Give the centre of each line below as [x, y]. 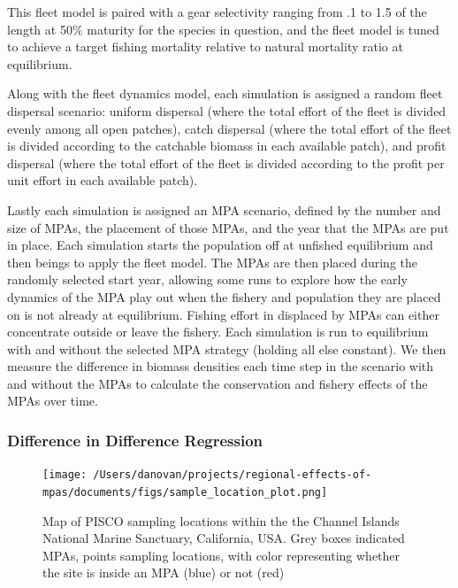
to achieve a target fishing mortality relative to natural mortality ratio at [205, 46]
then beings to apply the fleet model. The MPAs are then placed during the [213, 262]
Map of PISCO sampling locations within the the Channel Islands [221, 520]
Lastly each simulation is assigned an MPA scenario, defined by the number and [224, 209]
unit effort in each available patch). [103, 180]
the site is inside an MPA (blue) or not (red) [164, 573]
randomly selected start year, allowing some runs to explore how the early [207, 279]
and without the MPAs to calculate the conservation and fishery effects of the [218, 383]
